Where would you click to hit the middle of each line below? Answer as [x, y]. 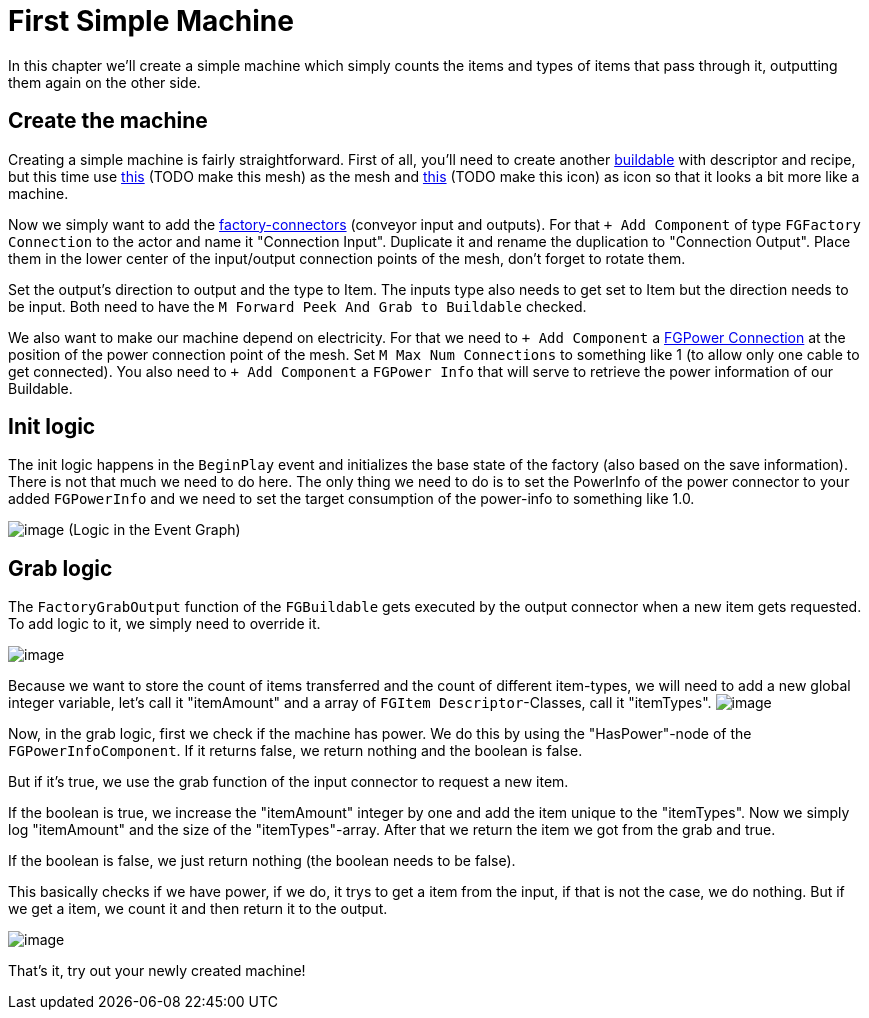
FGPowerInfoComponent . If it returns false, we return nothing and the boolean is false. [295, 751]
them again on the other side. [104, 82]
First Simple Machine [151, 21]
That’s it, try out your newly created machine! [157, 971]
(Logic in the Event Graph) [154, 530]
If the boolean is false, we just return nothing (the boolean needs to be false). [262, 861]
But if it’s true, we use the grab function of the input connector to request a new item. [288, 782]
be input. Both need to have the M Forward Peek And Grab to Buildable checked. [297, 306]
